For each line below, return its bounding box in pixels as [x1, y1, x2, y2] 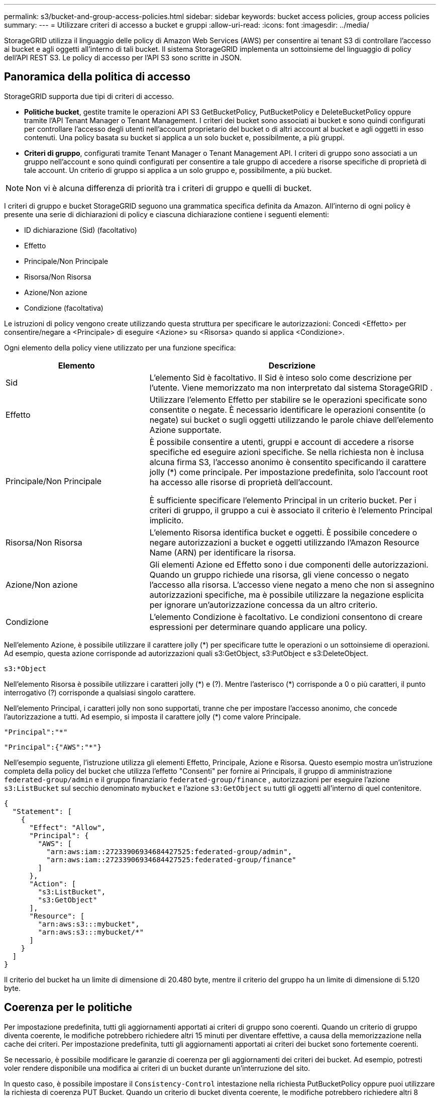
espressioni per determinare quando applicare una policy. [149, 621, 367, 632]
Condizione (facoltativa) [24, 303, 103, 312]
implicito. [149, 515, 184, 525]
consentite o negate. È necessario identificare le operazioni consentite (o [149, 404, 426, 415]
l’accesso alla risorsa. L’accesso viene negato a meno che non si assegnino [149, 579, 434, 590]
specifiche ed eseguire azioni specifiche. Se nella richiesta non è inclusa [149, 446, 424, 457]
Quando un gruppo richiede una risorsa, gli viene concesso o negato [149, 569, 409, 580]
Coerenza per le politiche [4, 1001, 133, 1014]
